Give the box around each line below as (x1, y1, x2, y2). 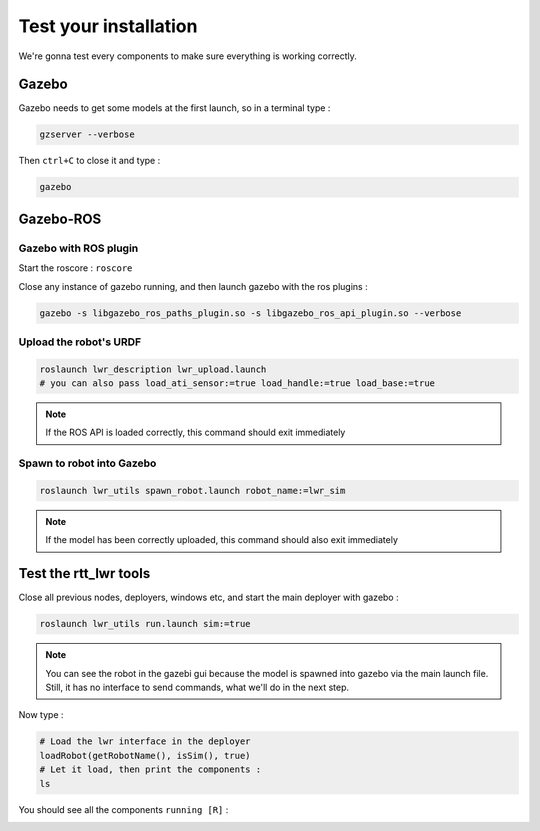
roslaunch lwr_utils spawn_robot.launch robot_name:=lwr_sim (39, 485, 346, 496)
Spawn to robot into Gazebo (18, 456, 157, 470)
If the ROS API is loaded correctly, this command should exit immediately (45, 426, 346, 439)
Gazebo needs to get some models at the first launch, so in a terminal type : (18, 102, 331, 114)
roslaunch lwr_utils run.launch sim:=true (39, 618, 251, 630)
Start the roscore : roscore (18, 262, 133, 274)
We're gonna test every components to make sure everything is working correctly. (18, 50, 357, 62)
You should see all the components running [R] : (18, 803, 229, 815)
